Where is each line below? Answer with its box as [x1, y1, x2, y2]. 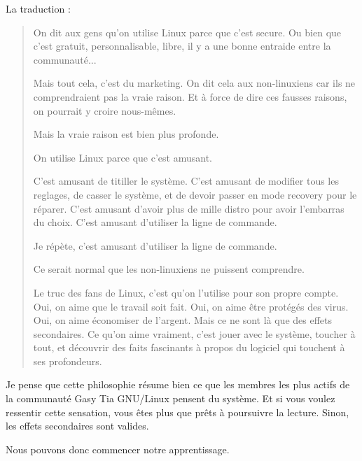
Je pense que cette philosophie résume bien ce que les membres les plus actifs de [6, 377, 350, 392]
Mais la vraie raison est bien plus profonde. [33, 127, 219, 141]
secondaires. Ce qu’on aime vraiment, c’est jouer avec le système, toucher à [33, 326, 356, 341]
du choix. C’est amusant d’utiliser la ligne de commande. [33, 215, 277, 229]
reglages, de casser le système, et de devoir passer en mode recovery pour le [33, 187, 357, 201]
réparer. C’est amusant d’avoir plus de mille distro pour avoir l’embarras [33, 201, 344, 215]
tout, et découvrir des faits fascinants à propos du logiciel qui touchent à [33, 340, 345, 355]
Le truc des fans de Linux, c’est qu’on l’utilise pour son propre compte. [33, 285, 339, 299]
